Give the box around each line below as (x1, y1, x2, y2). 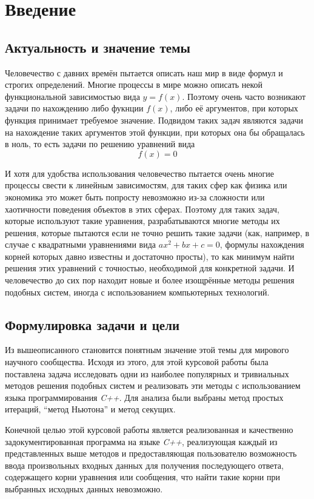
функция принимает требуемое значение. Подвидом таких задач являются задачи (5, 113, 303, 126)
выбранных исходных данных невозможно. (5, 483, 163, 495)
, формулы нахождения (219, 238, 304, 251)
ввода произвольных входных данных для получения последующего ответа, (5, 458, 284, 471)
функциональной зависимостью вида (5, 90, 140, 102)
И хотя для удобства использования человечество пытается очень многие (5, 167, 275, 179)
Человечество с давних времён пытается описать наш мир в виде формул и (5, 66, 283, 79)
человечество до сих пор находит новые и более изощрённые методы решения (5, 274, 295, 286)
